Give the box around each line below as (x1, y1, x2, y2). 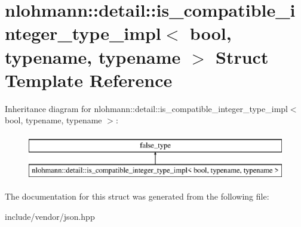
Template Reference (5, 67, 173, 92)
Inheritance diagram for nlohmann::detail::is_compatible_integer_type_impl (5, 102, 288, 114)
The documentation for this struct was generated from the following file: (5, 190, 269, 203)
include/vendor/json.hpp (5, 210, 95, 222)
